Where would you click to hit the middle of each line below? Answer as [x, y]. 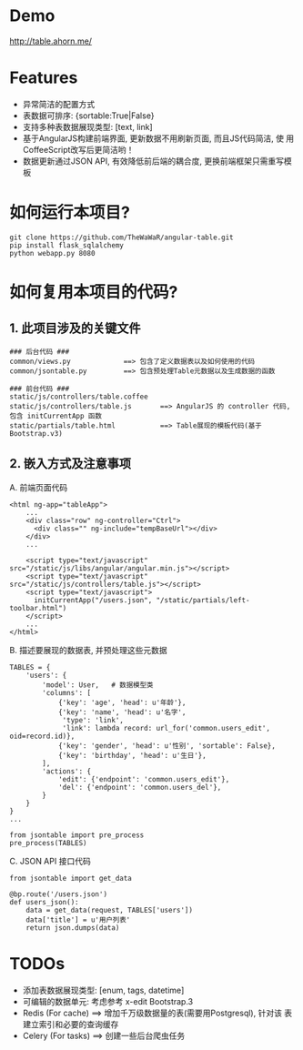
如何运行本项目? [70, 212]
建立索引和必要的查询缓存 [71, 1024]
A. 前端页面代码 [39, 487]
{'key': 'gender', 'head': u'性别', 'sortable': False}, [167, 746]
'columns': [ [67, 692]
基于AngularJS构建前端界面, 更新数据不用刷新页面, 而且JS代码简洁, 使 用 [158, 138]
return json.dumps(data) [73, 928]
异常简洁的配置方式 [59, 104]
